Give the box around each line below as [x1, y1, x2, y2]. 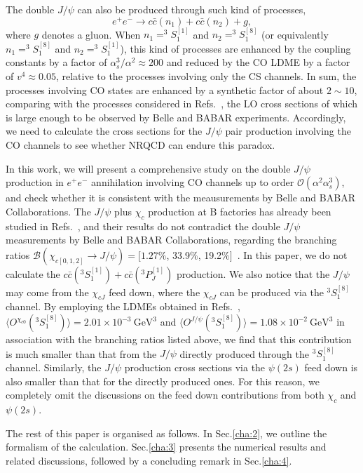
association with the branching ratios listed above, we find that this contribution [6, 332, 352, 347]
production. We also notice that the [176, 266, 330, 281]
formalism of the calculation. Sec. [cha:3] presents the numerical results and [6, 439, 327, 454]
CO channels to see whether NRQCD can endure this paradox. [6, 138, 275, 152]
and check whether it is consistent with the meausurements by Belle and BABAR [6, 190, 355, 205]
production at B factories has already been [148, 204, 331, 218]
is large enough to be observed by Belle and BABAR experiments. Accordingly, [6, 109, 346, 124]
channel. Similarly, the [6, 360, 102, 375]
